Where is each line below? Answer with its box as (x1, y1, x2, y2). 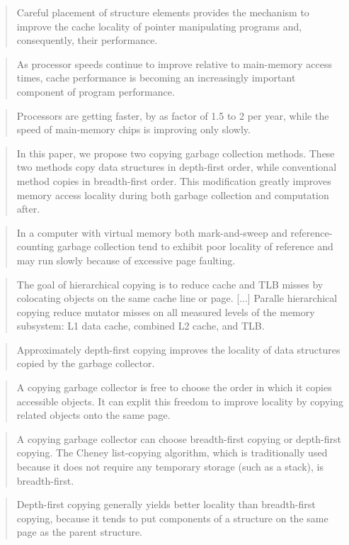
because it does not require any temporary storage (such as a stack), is (16, 459, 324, 474)
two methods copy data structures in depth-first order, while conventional (16, 159, 337, 174)
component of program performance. (16, 84, 175, 99)
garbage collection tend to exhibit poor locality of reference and (57, 239, 333, 254)
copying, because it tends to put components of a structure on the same (16, 510, 328, 525)
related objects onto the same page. (16, 408, 171, 422)
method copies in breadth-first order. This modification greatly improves (16, 173, 331, 188)
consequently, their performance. (16, 33, 158, 47)
